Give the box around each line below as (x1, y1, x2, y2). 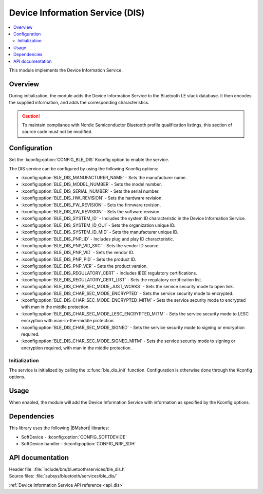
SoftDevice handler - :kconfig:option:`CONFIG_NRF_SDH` (21, 440, 136, 446)
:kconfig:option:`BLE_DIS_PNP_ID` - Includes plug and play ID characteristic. (21, 236, 174, 242)
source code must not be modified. (22, 129, 93, 135)
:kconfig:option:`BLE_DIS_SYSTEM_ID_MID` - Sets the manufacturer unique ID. (21, 229, 179, 235)
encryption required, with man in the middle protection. (21, 345, 132, 350)
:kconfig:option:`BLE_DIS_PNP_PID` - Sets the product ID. (21, 256, 136, 262)
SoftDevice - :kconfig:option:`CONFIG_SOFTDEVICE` (21, 434, 127, 440)
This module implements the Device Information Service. (9, 67, 123, 73)
